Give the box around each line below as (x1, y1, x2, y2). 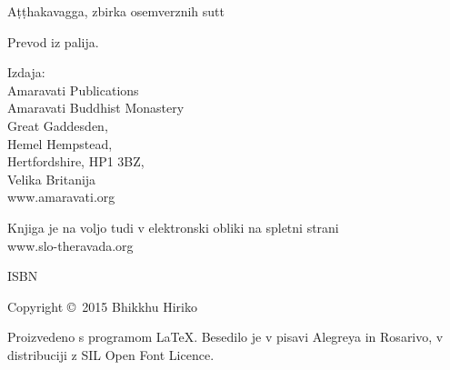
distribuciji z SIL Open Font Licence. (7, 345, 215, 364)
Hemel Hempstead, (7, 134, 113, 153)
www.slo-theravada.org (7, 235, 134, 255)
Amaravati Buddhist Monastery (7, 98, 185, 117)
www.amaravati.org (7, 187, 115, 206)
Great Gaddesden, (7, 115, 108, 135)
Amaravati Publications (7, 80, 139, 99)
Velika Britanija (7, 169, 96, 188)
